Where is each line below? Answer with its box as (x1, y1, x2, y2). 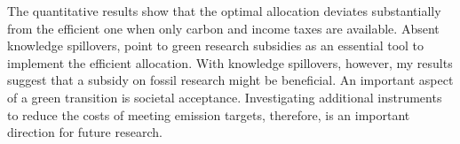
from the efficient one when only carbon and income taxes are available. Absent (7, 19, 440, 37)
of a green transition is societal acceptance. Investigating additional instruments (7, 87, 442, 106)
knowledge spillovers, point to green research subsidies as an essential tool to (7, 36, 424, 55)
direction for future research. (7, 123, 163, 141)
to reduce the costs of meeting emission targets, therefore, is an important (7, 105, 410, 124)
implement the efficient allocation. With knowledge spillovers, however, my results (7, 53, 453, 72)
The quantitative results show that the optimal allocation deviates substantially (7, 2, 441, 19)
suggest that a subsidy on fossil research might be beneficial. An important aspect (7, 71, 454, 89)
